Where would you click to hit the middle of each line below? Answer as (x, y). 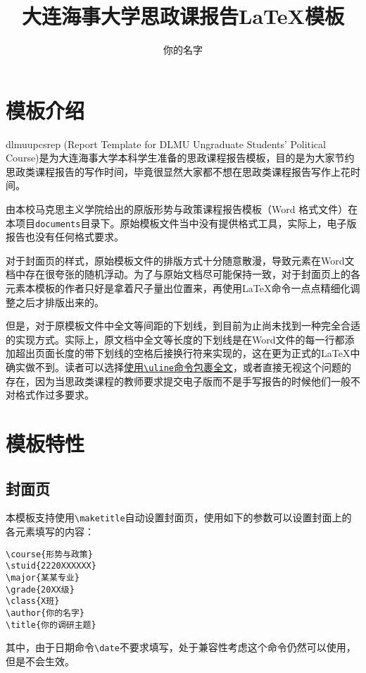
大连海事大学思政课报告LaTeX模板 (183, 16)
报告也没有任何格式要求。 (65, 237)
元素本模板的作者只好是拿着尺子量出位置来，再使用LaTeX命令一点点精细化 (178, 288)
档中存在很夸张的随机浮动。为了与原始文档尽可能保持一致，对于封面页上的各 (183, 274)
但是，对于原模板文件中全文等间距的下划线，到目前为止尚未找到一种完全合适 (183, 326)
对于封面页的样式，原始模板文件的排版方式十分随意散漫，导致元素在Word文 (180, 260)
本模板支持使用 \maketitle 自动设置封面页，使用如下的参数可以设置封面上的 (179, 517)
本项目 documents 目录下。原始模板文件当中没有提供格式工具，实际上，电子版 (181, 223)
